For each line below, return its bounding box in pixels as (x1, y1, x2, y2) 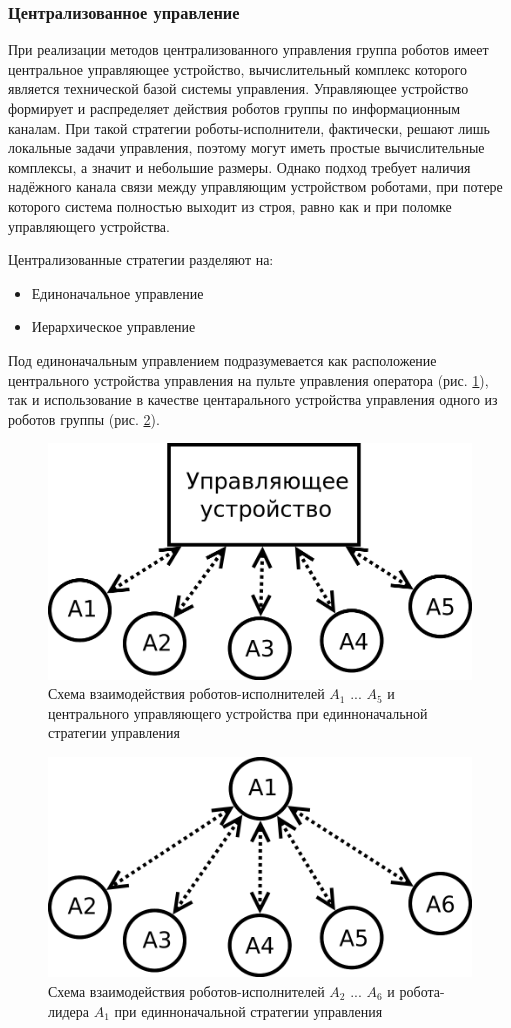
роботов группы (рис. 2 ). (8, 408, 160, 429)
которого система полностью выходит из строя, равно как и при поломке (8, 195, 452, 216)
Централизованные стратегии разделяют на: (8, 249, 274, 270)
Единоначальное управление (31, 282, 204, 303)
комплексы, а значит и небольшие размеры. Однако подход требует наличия (8, 156, 471, 177)
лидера (48, 1000, 90, 1021)
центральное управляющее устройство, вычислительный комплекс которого (8, 58, 467, 79)
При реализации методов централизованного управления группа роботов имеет (8, 39, 489, 60)
